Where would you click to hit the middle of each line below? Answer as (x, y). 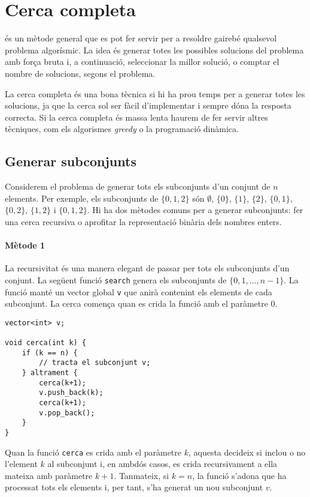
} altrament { (50, 373)
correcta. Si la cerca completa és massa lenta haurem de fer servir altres (136, 117)
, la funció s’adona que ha (239, 475)
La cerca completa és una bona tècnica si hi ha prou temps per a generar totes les (155, 93)
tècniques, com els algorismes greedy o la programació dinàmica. (122, 129)
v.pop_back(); (67, 413)
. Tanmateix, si (142, 475)
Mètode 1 (25, 245)
